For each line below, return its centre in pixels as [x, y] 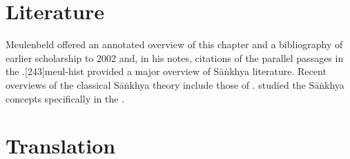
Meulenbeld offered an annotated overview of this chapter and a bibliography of [174, 44]
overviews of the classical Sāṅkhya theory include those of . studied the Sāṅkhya [175, 84]
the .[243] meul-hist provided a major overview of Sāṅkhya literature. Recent [166, 71]
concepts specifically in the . [65, 98]
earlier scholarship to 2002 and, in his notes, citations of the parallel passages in [175, 57]
